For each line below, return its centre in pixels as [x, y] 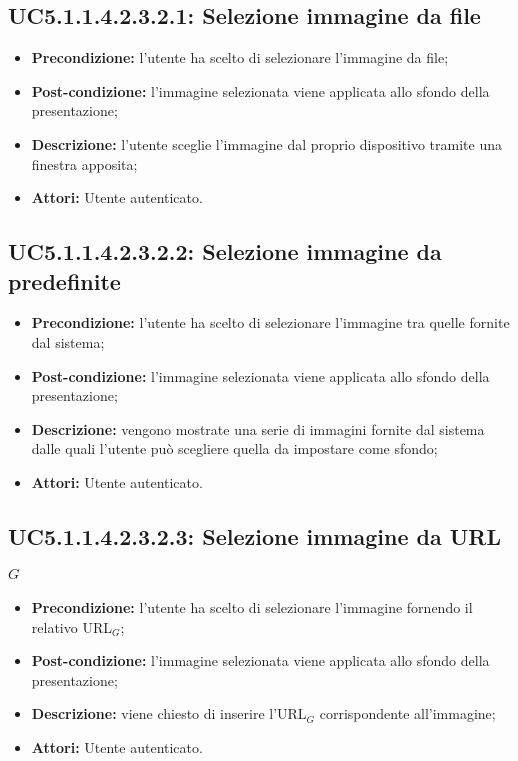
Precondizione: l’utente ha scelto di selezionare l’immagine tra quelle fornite [270, 322]
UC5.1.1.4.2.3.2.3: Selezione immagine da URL [254, 535]
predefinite [64, 280]
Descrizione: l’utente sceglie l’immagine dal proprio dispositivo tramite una [266, 143]
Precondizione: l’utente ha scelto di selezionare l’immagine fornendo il [252, 607]
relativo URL [71, 626]
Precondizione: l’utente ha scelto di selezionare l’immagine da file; [240, 57]
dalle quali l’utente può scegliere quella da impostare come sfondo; [234, 448]
